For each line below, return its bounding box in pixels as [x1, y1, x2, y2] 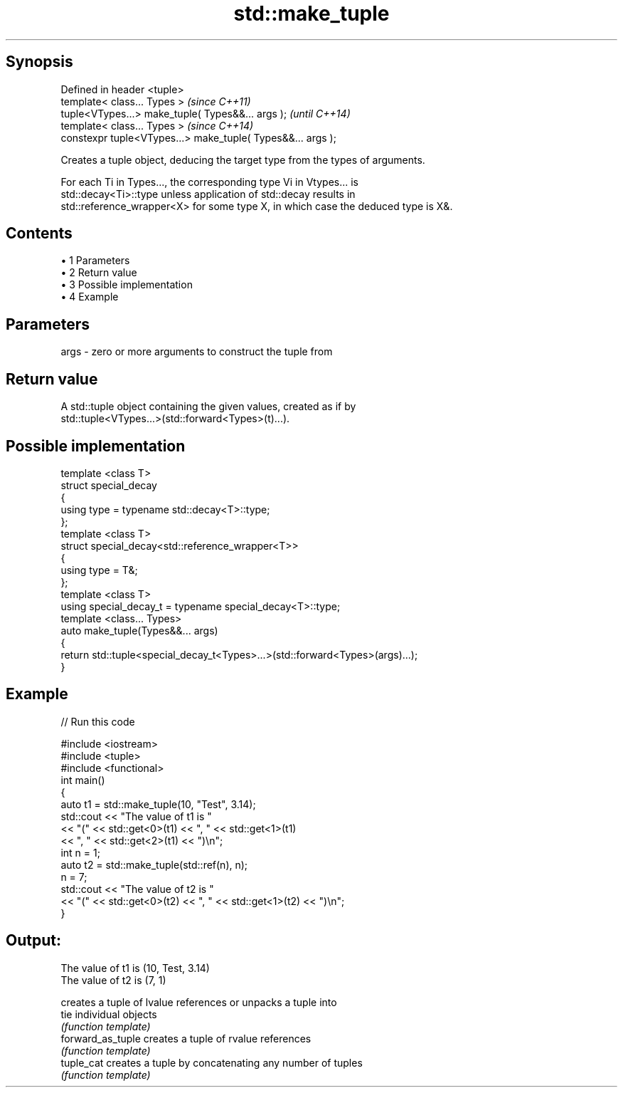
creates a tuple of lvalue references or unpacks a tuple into [60, 995, 337, 1008]
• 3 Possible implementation [60, 278, 193, 291]
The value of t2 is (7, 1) [60, 973, 166, 986]
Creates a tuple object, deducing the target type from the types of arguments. [60, 153, 425, 166]
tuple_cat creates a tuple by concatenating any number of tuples [60, 1056, 363, 1069]
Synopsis [6, 53, 73, 71]
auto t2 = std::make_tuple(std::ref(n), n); [60, 858, 248, 871]
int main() [60, 773, 105, 786]
